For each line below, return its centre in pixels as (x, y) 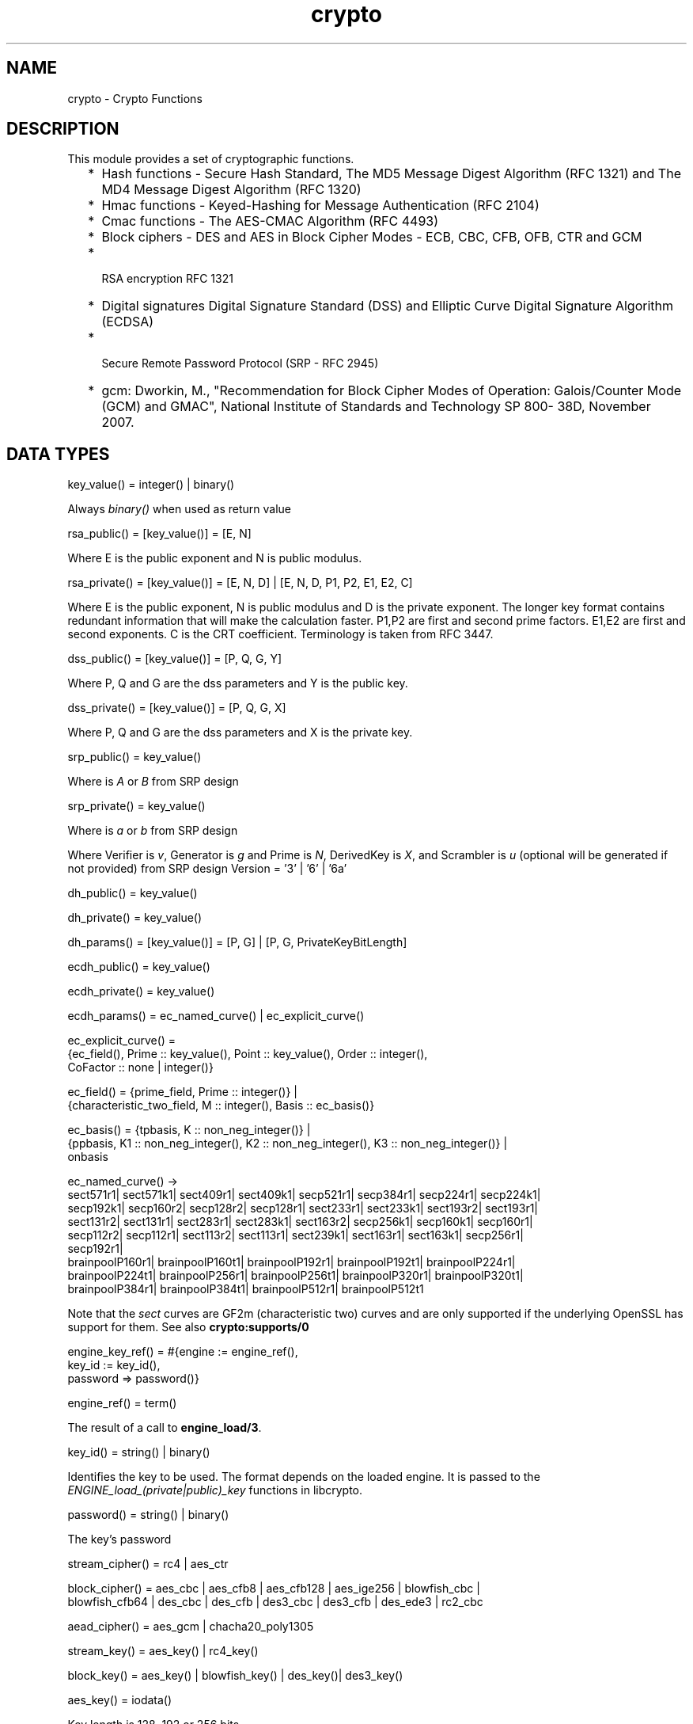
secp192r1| (95, 1249)
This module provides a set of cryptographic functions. (211, 159)
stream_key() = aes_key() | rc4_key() (163, 1651)
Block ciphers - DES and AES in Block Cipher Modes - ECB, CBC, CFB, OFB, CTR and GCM (372, 237)
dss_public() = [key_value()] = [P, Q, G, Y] (175, 659)
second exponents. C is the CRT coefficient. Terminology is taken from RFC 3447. (280, 634)
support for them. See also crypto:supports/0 (188, 1327)
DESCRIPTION (63, 129)
